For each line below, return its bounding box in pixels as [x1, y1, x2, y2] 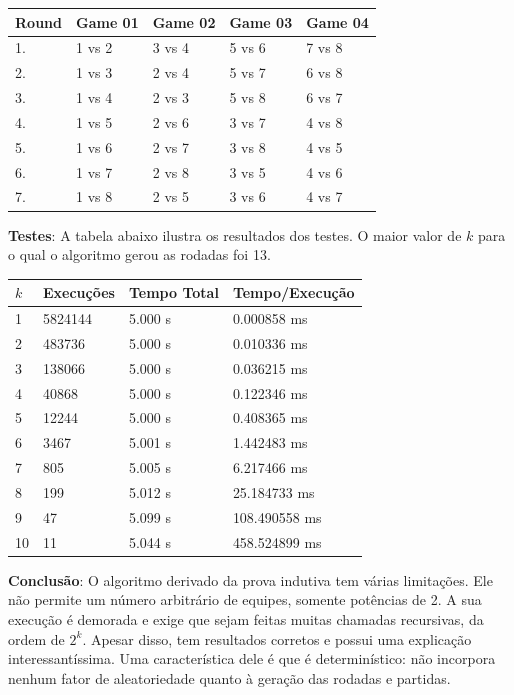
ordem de [8, 628, 65, 649]
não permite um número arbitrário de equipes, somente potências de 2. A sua [8, 589, 482, 610]
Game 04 [306, 11, 369, 32]
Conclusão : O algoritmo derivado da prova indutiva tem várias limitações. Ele [8, 569, 493, 590]
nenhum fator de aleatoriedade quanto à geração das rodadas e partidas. [8, 667, 451, 688]
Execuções [43, 282, 115, 303]
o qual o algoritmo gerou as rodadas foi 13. [8, 244, 271, 265]
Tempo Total [128, 282, 219, 303]
